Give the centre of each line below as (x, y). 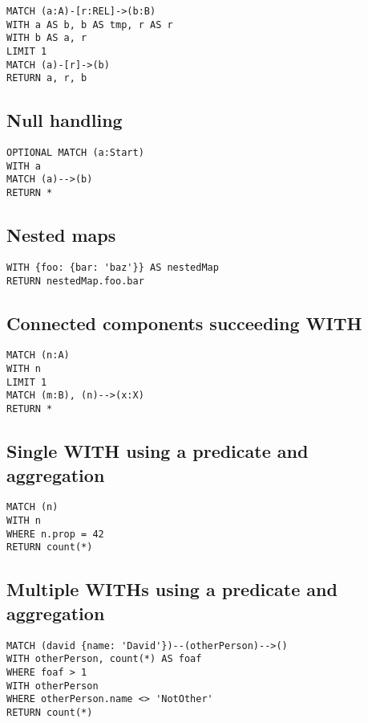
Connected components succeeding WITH (184, 323)
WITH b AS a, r (47, 38)
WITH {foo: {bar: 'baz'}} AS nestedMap (113, 267)
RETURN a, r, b (47, 78)
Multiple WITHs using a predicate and (172, 589)
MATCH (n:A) (38, 355)
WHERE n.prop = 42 (55, 534)
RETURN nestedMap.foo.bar (75, 281)
